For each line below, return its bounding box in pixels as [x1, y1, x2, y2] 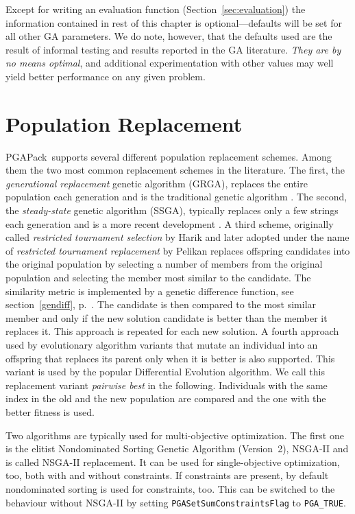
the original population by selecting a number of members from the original [5, 257, 323, 271]
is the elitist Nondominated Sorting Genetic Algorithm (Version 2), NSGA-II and [5, 441, 349, 456]
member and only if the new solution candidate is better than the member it [5, 310, 328, 325]
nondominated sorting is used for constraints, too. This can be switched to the [5, 481, 335, 495]
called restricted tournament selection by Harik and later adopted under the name [5, 230, 350, 244]
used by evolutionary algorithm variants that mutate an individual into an [5, 338, 318, 351]
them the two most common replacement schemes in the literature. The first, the [5, 163, 345, 177]
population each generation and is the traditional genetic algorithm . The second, [5, 189, 347, 204]
